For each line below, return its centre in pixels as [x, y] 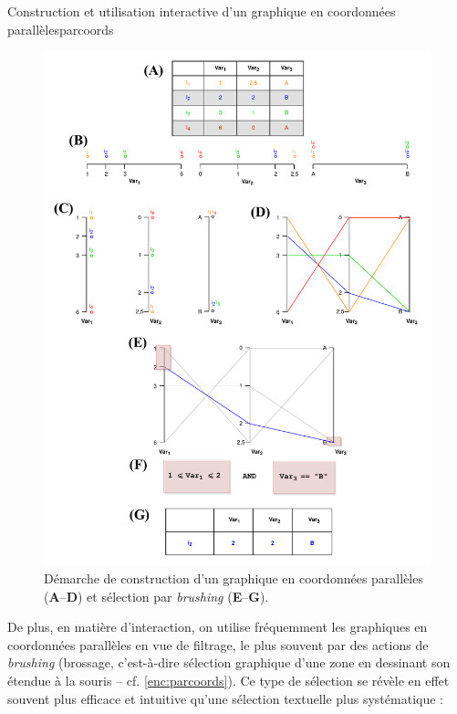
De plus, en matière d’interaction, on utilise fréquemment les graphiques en [218, 627]
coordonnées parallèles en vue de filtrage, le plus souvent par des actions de [218, 644]
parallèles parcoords [61, 29]
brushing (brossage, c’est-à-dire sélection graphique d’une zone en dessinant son [229, 662]
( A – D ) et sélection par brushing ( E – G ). [156, 596]
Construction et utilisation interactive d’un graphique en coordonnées [202, 11]
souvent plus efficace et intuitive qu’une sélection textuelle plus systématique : [225, 698]
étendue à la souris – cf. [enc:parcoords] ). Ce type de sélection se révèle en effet [228, 681]
